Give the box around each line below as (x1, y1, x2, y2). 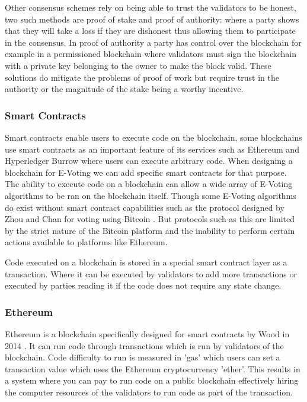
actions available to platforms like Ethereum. (5, 236, 168, 248)
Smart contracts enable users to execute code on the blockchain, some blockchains (5, 131, 302, 143)
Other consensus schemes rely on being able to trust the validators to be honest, (5, 1, 296, 13)
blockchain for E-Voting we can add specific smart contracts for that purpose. (5, 166, 287, 178)
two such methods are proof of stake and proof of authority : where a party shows (5, 12, 299, 25)
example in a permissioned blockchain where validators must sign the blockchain (5, 48, 297, 60)
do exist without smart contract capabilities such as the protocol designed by (5, 201, 284, 213)
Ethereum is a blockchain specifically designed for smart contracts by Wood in (5, 327, 290, 340)
